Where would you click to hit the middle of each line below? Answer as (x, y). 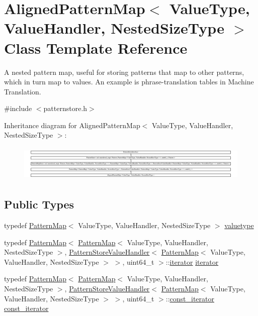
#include (18, 108)
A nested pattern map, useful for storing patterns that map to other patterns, (124, 72)
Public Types (39, 204)
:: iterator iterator (192, 261)
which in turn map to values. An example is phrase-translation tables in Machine (129, 82)
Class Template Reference (96, 47)
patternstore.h (65, 108)
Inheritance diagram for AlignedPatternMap (72, 125)
